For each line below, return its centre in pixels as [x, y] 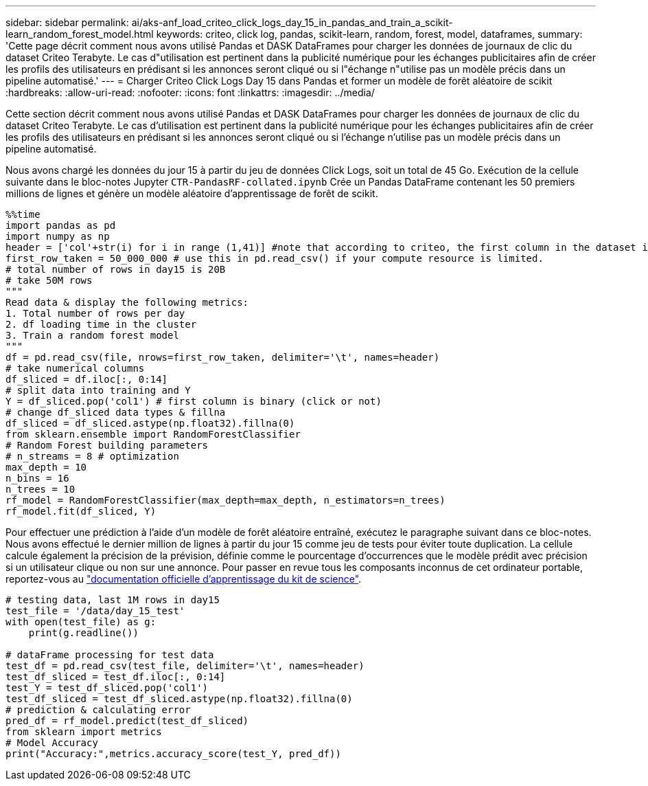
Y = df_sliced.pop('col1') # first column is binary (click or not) [194, 401]
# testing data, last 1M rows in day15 [113, 600]
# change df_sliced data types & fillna [116, 412]
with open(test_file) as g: [81, 622]
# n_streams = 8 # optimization [92, 456]
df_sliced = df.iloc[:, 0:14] [87, 379]
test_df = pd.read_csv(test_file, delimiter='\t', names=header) [185, 666]
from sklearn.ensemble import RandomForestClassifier [153, 434]
